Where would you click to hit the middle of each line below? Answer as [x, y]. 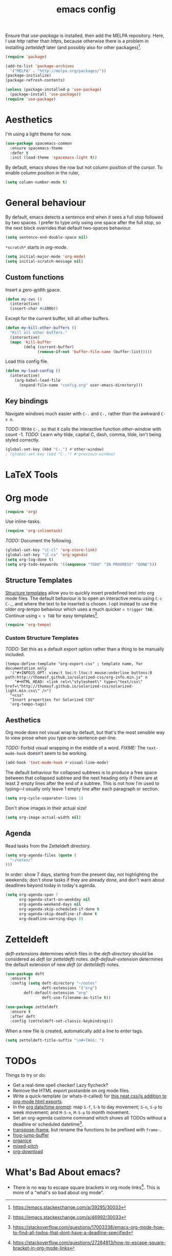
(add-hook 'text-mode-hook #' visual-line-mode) [57, 763]
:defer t [19, 153]
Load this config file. [27, 361]
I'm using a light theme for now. [38, 134]
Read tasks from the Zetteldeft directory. [48, 846]
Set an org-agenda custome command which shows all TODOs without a [89, 1118]
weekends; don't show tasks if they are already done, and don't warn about [85, 880]
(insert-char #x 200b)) [34, 309]
